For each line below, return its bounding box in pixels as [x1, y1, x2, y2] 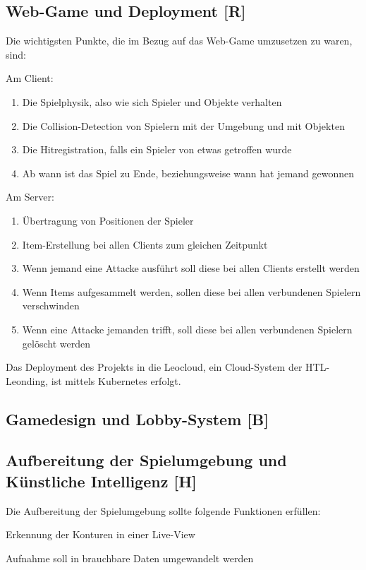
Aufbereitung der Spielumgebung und [6, 449, 287, 471]
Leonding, [6, 373, 49, 388]
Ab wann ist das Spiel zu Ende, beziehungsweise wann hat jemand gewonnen [22, 165, 355, 180]
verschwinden [22, 298, 80, 313]
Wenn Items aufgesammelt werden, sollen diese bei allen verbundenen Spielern [22, 284, 361, 299]
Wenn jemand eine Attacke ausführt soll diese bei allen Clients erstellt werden [22, 261, 360, 275]
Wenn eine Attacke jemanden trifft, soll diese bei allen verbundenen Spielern [22, 321, 353, 336]
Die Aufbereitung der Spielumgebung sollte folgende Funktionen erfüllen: [6, 503, 321, 518]
